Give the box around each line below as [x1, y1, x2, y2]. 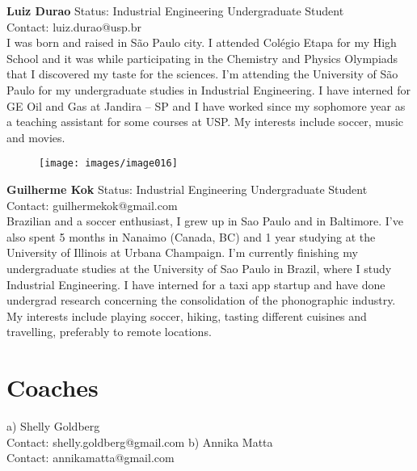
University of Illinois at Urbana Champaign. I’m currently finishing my [6, 244, 358, 261]
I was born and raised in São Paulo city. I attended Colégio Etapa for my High [6, 34, 397, 51]
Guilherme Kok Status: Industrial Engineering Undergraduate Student [6, 181, 368, 197]
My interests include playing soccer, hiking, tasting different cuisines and [6, 307, 367, 324]
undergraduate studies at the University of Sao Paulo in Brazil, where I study [6, 259, 392, 276]
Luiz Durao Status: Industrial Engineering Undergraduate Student [6, 2, 344, 19]
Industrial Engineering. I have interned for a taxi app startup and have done [6, 275, 385, 292]
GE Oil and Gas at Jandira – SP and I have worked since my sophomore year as [6, 97, 406, 114]
